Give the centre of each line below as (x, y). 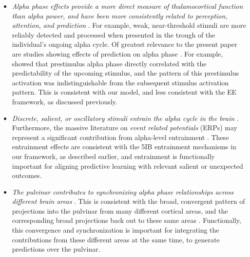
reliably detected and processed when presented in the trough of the (114, 34)
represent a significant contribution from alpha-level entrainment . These (120, 137)
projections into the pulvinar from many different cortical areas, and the (120, 210)
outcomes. (27, 175)
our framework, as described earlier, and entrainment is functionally (113, 156)
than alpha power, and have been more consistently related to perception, (120, 15)
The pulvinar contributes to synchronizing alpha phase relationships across (123, 191)
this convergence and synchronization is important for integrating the (115, 230)
